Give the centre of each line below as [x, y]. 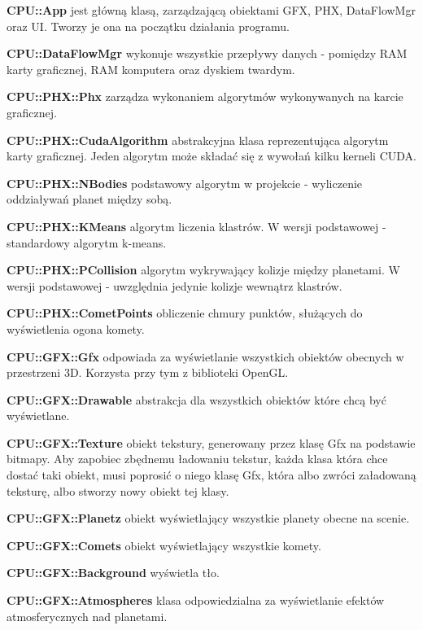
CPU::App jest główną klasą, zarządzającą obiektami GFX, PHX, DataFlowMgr [211, 10]
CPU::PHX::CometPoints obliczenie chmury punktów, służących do [185, 313]
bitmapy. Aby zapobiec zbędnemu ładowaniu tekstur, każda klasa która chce [197, 459]
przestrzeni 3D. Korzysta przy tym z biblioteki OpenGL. [148, 372]
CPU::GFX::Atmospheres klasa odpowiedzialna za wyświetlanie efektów [196, 600]
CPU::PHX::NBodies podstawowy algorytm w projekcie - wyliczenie [185, 183]
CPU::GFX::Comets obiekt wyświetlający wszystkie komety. [164, 545]
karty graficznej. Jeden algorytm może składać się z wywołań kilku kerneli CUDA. [211, 156]
